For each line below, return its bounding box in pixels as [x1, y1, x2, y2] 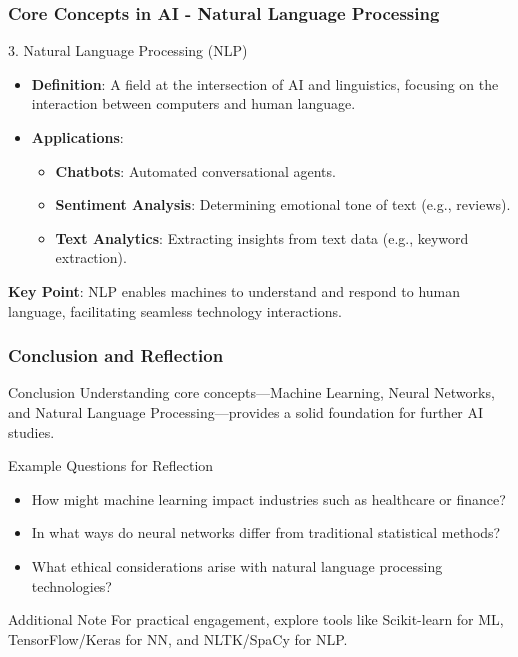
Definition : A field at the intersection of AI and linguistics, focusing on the [31, 73, 499, 94]
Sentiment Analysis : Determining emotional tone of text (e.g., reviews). [55, 194, 511, 215]
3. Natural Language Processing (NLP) [8, 40, 248, 61]
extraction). [55, 247, 127, 268]
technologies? [31, 575, 112, 596]
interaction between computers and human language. [31, 93, 356, 114]
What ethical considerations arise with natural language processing [31, 555, 443, 576]
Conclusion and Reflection [8, 343, 224, 368]
